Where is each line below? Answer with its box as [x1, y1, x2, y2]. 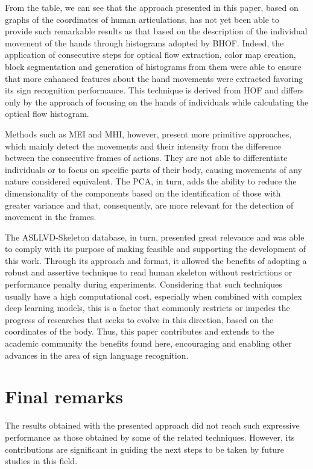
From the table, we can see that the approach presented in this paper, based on [5, 1, 299, 13]
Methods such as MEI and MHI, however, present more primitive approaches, [5, 127, 292, 140]
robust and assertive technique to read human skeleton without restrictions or [5, 266, 292, 279]
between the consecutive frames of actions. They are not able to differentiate [5, 151, 288, 164]
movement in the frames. [5, 210, 96, 223]
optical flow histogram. [5, 107, 89, 120]
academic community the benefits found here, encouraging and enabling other [5, 337, 292, 350]
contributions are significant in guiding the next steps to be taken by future [5, 442, 284, 455]
